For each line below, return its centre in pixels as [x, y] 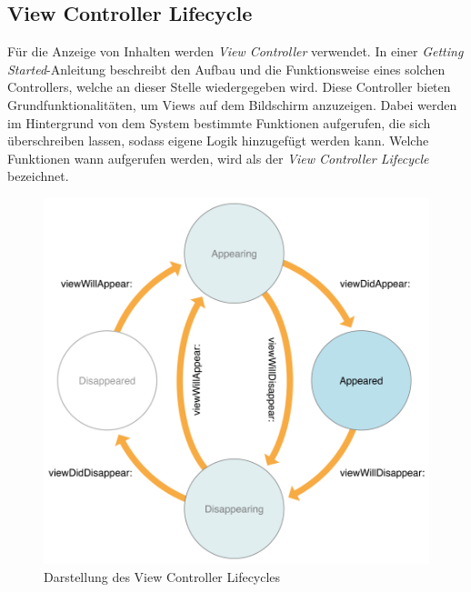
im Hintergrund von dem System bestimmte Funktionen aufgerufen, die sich [219, 122]
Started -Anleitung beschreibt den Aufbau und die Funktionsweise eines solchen [226, 69]
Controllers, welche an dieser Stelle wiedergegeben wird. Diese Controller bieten [229, 87]
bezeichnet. [38, 176]
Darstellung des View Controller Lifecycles [162, 576]
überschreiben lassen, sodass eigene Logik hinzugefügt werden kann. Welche [218, 140]
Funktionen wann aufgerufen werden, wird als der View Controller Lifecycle [218, 158]
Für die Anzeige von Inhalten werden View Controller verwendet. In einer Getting [235, 51]
